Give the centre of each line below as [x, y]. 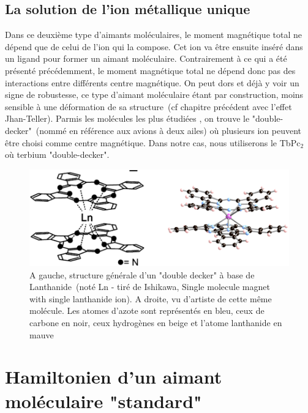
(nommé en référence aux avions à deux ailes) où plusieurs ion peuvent [169, 130]
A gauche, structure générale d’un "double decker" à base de [142, 274]
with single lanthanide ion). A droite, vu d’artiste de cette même [151, 298]
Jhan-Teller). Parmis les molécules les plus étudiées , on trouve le [127, 118]
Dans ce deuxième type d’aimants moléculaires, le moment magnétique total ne [153, 35]
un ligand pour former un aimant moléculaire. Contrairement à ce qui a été [146, 58]
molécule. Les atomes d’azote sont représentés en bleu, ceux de [147, 311]
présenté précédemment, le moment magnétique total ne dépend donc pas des [150, 70]
